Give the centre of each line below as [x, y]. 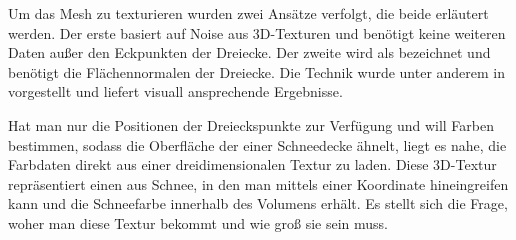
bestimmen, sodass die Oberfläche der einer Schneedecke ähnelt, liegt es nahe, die [257, 144]
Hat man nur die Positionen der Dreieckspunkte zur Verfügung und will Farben [251, 124]
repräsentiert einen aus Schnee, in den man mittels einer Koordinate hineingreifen [258, 183]
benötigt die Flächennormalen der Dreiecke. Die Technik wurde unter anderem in [257, 71]
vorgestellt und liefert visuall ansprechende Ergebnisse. [175, 91]
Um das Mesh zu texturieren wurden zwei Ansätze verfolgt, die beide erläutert [248, 13]
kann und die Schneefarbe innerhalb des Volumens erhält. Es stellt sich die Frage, [258, 203]
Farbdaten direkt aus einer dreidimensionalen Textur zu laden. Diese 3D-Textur [252, 164]
